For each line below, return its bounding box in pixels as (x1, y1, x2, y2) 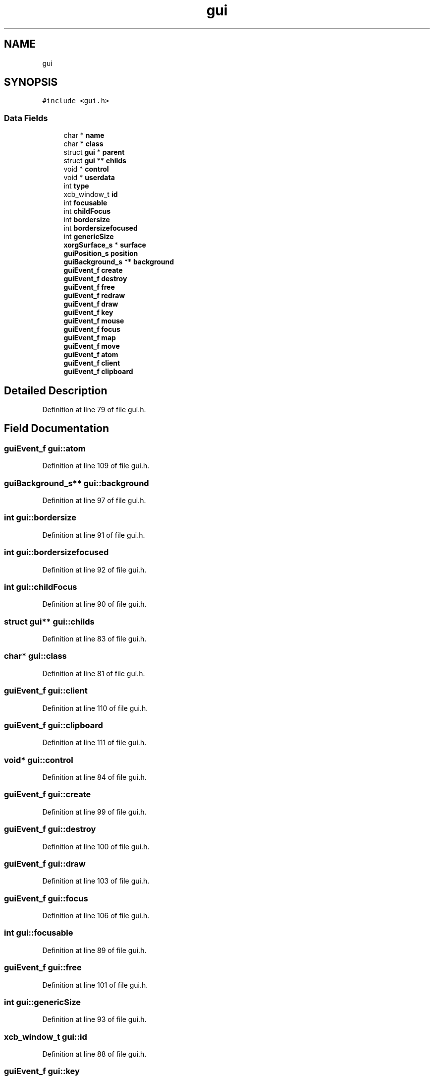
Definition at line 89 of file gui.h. (42, 946, 147, 954)
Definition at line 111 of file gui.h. (42, 738, 147, 747)
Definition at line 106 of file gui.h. (42, 911, 150, 920)
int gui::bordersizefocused (4, 547, 109, 558)
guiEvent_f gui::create (4, 789, 91, 800)
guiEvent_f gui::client (4, 686, 88, 696)
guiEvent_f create (63, 266, 123, 275)
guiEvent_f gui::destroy (4, 824, 96, 834)
